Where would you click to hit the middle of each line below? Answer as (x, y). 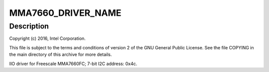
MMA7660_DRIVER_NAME (65, 13)
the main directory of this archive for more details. (61, 55)
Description (29, 26)
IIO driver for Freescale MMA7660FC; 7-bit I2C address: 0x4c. (73, 64)
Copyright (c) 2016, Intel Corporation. (47, 38)
